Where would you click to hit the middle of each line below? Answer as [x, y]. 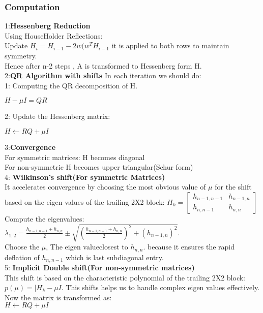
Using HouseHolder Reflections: [54, 35]
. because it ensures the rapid [189, 247]
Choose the [22, 247]
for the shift [233, 187]
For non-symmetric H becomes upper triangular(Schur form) [99, 167]
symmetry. [21, 55]
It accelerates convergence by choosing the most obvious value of [105, 187]
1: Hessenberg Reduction [48, 26]
